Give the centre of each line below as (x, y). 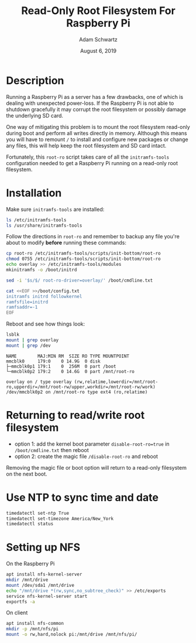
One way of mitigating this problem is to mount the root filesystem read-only (98, 126)
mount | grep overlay (32, 340)
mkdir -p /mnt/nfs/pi (32, 629)
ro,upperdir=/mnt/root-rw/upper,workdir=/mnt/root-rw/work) (81, 387)
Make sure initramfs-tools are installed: (55, 209)
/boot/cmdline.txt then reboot (51, 450)
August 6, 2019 (98, 50)
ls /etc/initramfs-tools (36, 220)
